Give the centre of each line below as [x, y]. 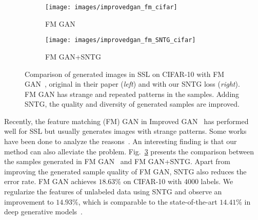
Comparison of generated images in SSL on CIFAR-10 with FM [125, 74]
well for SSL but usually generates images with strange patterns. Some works [125, 131]
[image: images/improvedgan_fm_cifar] [111, 7]
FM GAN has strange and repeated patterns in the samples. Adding [132, 94]
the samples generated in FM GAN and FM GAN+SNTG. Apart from [117, 161]
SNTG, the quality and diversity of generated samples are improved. [132, 104]
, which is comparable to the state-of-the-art [148, 201]
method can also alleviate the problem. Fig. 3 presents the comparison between [129, 151]
